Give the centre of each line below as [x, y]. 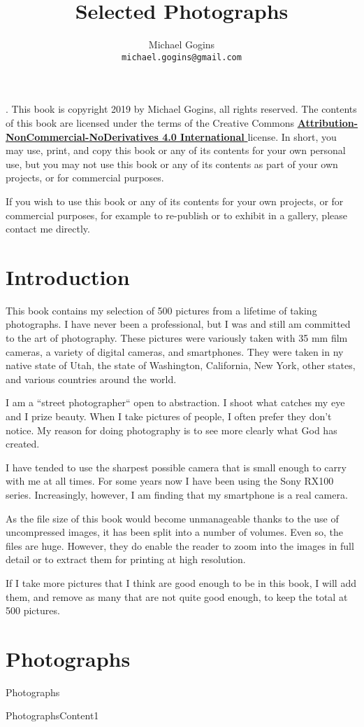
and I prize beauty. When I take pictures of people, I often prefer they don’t [169, 416]
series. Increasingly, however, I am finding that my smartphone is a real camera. [177, 494]
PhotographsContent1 [52, 715]
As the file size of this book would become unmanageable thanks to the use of [172, 518]
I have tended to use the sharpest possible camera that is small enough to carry [176, 467]
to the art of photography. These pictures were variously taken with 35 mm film [177, 338]
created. [23, 444]
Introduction [68, 276]
